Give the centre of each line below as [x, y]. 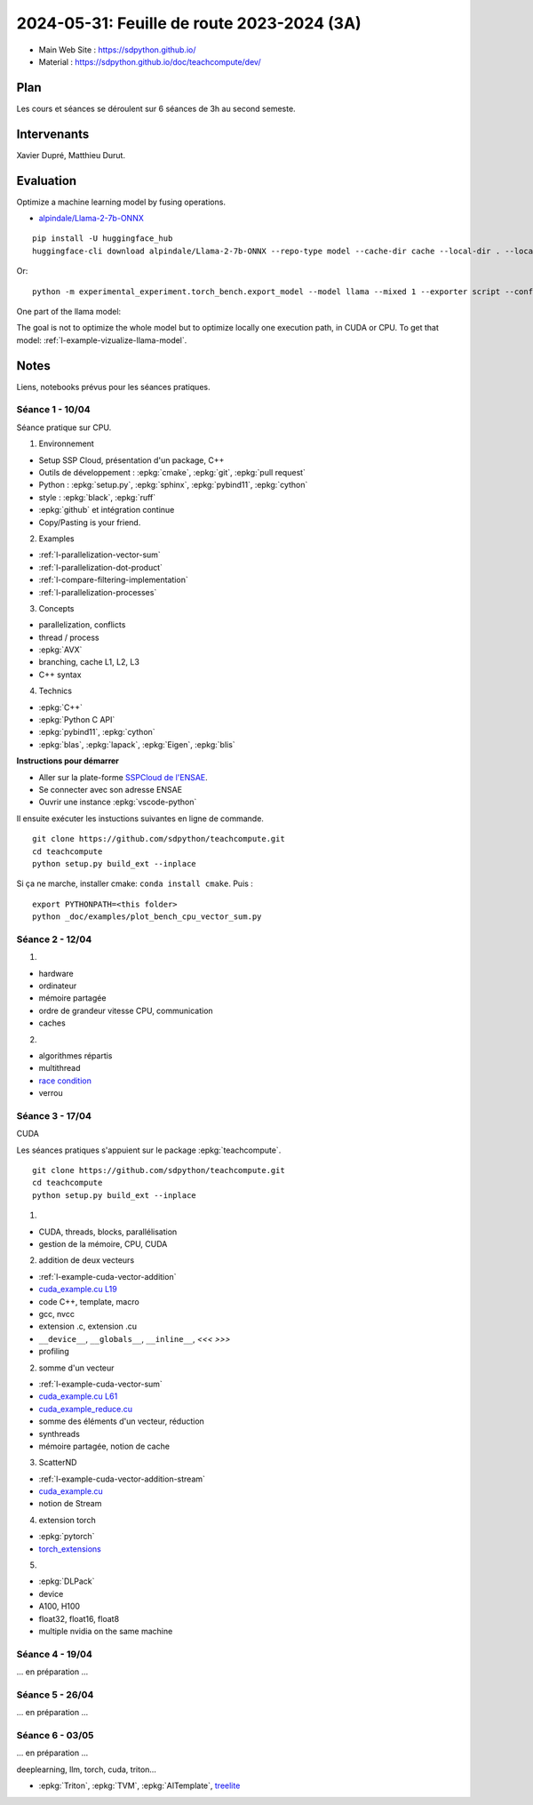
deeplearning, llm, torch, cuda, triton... [87, 1769]
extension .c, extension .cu [88, 1326]
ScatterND [58, 1463]
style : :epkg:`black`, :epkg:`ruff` [97, 497]
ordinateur [58, 986]
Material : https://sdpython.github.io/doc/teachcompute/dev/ [150, 61]
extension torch [68, 1520]
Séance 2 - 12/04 [54, 939]
